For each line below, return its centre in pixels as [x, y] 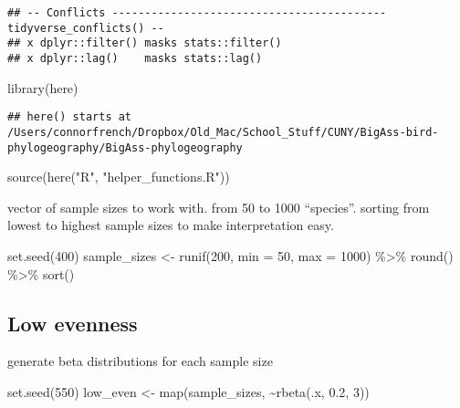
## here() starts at [70, 117]
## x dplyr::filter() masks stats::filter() [145, 43]
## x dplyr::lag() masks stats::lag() [135, 58]
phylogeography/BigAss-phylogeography [125, 147]
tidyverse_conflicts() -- [86, 28]
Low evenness [73, 323]
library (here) [43, 87]
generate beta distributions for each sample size [140, 361]
